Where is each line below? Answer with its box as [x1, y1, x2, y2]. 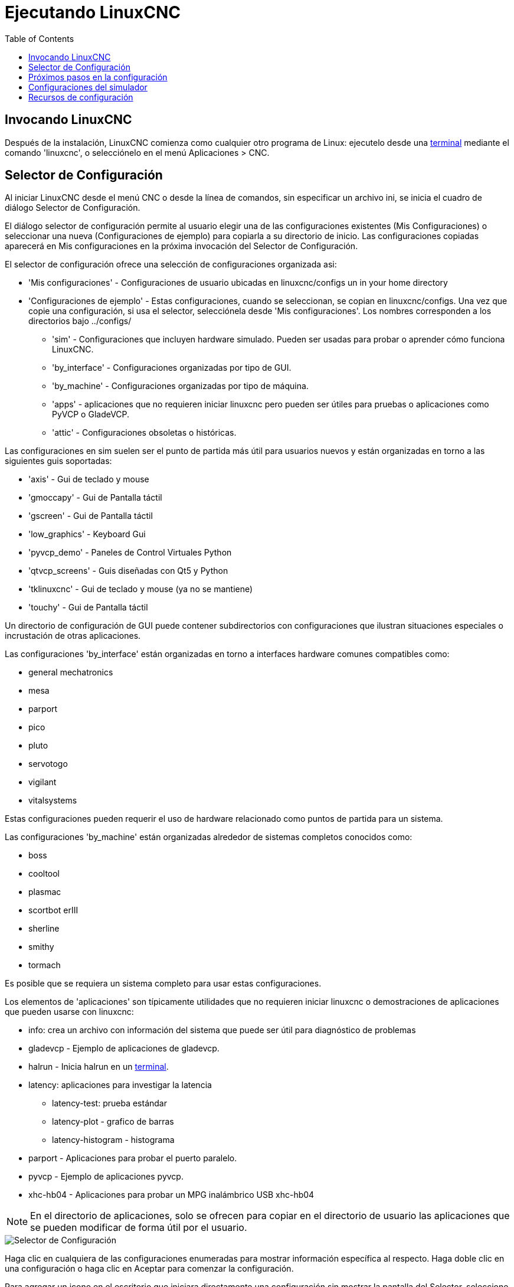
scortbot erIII [28, 905, 78, 916]
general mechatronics [28, 667, 113, 678]
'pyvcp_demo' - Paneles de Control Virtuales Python [28, 547, 232, 558]
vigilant [28, 777, 57, 788]
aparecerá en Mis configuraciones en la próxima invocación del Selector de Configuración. [5, 241, 358, 251]
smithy [28, 942, 54, 952]
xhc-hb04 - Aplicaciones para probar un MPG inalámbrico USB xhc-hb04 [28, 1190, 315, 1200]
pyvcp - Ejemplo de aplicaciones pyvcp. [28, 1171, 184, 1182]
